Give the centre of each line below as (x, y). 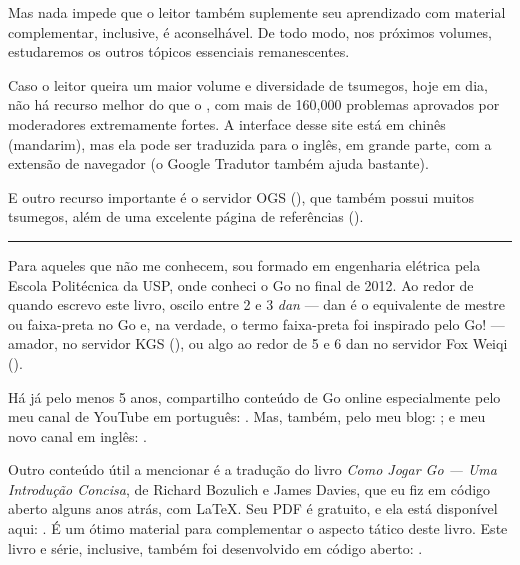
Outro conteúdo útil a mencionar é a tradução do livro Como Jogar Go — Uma (252, 469)
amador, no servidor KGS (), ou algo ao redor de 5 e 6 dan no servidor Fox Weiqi (258, 343)
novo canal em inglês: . (77, 435)
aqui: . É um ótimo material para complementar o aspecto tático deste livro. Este (258, 528)
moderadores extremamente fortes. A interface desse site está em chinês (227, 123)
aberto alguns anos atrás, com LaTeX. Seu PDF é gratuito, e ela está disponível (253, 508)
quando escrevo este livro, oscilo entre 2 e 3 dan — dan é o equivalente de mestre (256, 304)
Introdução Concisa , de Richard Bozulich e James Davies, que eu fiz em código (249, 488)
